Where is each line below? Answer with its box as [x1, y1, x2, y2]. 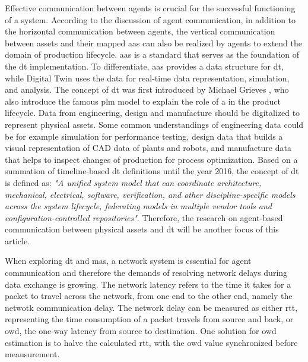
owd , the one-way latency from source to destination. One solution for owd [5, 325, 277, 337]
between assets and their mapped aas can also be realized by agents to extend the [5, 36, 302, 49]
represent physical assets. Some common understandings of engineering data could [5, 118, 304, 130]
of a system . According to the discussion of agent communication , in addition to [5, 13, 296, 26]
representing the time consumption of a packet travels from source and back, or [5, 313, 294, 325]
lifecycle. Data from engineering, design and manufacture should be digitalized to [5, 106, 300, 119]
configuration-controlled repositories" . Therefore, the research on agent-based [5, 211, 283, 224]
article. [5, 234, 30, 247]
